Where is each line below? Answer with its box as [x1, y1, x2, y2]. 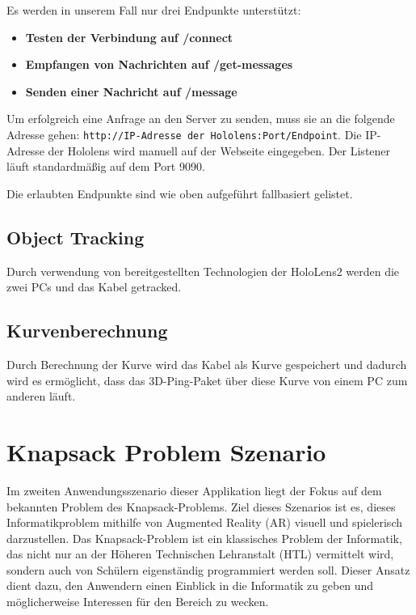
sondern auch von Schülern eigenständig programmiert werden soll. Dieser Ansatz [6, 561, 410, 578]
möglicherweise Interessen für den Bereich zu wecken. [6, 593, 269, 610]
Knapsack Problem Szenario [6, 435, 326, 468]
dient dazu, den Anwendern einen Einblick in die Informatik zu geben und [6, 577, 374, 594]
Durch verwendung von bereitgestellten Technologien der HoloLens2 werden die [6, 262, 400, 279]
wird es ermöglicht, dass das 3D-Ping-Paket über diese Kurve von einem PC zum [6, 371, 408, 388]
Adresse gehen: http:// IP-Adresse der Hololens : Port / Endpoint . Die [6, 125, 362, 142]
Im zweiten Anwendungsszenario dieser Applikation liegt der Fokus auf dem [6, 481, 382, 498]
